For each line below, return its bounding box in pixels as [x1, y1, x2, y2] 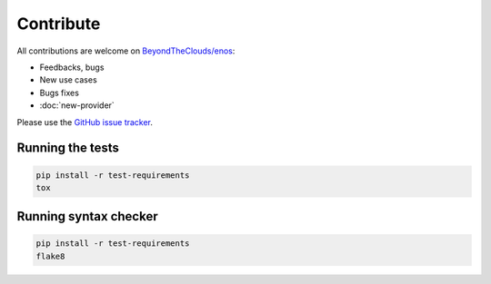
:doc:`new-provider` [39, 100, 115, 111]
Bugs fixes [39, 87, 79, 98]
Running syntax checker [16, 209, 158, 224]
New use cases [39, 74, 97, 85]
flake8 [35, 250, 65, 261]
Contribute [16, 14, 101, 34]
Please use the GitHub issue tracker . [16, 116, 154, 127]
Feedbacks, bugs [39, 62, 105, 73]
